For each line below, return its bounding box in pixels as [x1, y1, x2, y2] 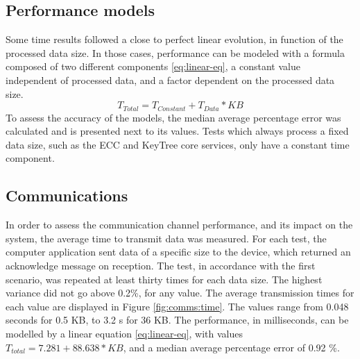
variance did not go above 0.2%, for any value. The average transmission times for [6, 285, 354, 300]
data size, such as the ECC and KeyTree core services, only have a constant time [6, 137, 350, 151]
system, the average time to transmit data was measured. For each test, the [6, 231, 327, 245]
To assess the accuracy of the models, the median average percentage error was [6, 110, 341, 124]
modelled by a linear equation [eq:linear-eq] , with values [6, 326, 243, 340]
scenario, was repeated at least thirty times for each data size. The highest [6, 272, 323, 286]
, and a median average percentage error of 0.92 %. [123, 340, 340, 354]
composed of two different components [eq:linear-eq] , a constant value [6, 59, 300, 74]
